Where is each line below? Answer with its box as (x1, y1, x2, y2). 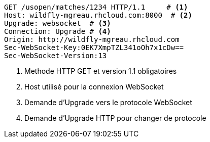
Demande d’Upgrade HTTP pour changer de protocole (24, 114, 206, 122)
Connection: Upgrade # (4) (4, 27, 111, 35)
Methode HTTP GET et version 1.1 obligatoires (24, 67, 177, 75)
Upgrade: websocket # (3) (4, 19, 111, 27)
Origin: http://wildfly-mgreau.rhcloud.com (4, 35, 180, 43)
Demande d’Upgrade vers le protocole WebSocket (24, 98, 192, 107)
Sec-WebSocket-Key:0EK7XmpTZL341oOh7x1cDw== (4, 43, 184, 52)
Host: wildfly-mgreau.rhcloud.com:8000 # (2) (4, 11, 192, 19)
